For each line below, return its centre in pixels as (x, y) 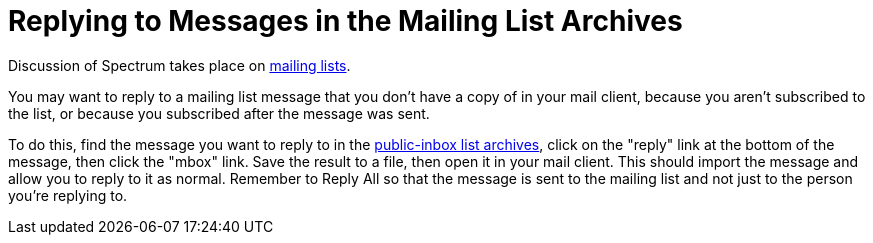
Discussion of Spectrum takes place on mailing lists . (179, 65)
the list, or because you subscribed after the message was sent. (219, 113)
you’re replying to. (68, 195)
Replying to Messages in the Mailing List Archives (345, 21)
